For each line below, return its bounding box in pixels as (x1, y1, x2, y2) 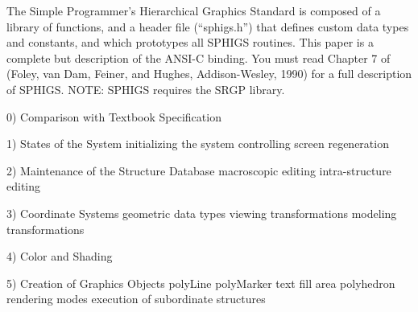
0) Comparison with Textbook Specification (6, 108, 221, 125)
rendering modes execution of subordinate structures (6, 290, 266, 307)
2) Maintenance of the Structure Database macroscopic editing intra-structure (6, 162, 391, 179)
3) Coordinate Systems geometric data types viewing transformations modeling (6, 204, 397, 221)
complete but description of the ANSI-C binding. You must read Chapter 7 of (6, 49, 391, 66)
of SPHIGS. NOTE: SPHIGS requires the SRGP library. (6, 80, 285, 97)
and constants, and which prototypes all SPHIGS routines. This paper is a (6, 34, 374, 51)
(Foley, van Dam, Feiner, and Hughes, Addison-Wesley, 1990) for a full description (6, 65, 412, 82)
